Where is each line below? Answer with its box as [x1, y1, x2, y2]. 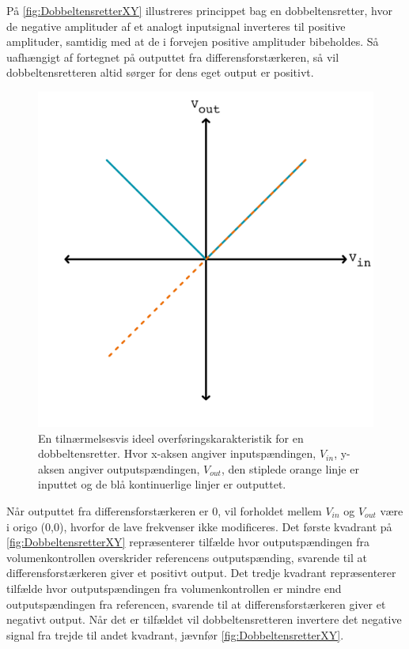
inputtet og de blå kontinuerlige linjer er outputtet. [38, 476, 286, 492]
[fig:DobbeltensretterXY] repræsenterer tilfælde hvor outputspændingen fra [6, 534, 369, 550]
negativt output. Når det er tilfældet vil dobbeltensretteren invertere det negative [6, 611, 402, 628]
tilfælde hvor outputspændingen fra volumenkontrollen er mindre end [6, 579, 342, 596]
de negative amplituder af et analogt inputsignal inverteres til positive [6, 17, 346, 34]
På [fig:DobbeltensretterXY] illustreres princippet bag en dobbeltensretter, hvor [6, 2, 392, 18]
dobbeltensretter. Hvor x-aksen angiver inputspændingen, [38, 445, 316, 462]
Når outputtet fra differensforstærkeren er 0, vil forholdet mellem [6, 502, 322, 519]
